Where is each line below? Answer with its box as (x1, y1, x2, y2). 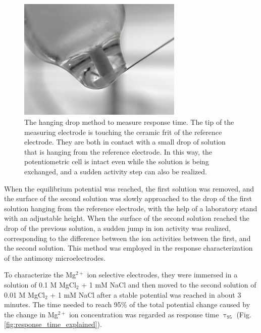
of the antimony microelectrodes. (4, 252, 106, 263)
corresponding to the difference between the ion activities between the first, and (4, 232, 251, 243)
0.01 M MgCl (4, 289, 45, 300)
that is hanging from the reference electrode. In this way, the (24, 146, 213, 157)
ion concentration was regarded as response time (69, 309, 219, 319)
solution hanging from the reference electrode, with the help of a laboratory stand (4, 203, 257, 213)
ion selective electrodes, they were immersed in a (87, 269, 238, 280)
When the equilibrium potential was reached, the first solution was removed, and (4, 183, 254, 194)
